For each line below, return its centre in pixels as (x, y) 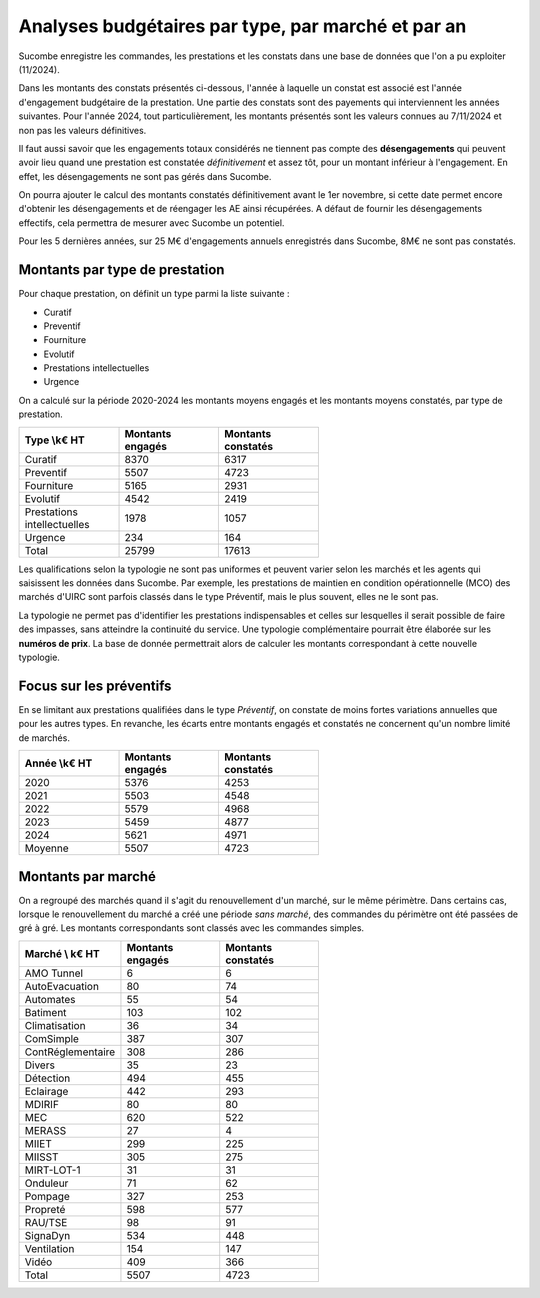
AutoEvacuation (62, 986)
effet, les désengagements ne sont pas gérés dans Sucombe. (145, 176)
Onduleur (46, 1183)
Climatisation (55, 1025)
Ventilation (49, 1248)
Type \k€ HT (54, 440)
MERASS (45, 1130)
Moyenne (46, 848)
